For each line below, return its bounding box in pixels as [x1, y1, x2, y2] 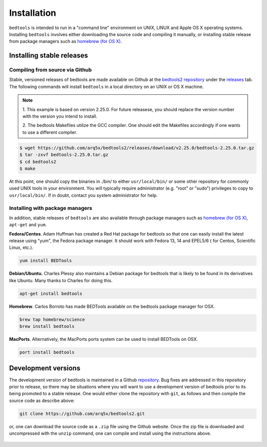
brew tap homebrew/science [19, 317, 85, 322]
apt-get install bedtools [19, 290, 83, 296]
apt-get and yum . [9, 222, 47, 228]
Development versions [9, 364, 81, 372]
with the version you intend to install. [22, 114, 97, 120]
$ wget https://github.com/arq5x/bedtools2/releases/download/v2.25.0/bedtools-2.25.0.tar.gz [19, 145, 255, 151]
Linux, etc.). [9, 244, 34, 250]
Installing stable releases [9, 51, 89, 60]
